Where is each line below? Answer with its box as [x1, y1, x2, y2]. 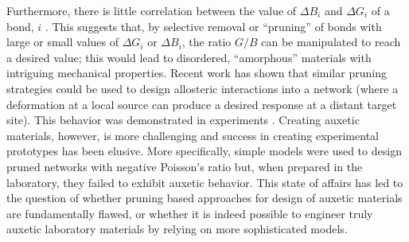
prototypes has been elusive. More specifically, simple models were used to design [6, 142, 402, 159]
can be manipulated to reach [261, 33, 401, 50]
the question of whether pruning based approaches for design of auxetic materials [6, 189, 403, 206]
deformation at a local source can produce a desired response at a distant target [6, 96, 397, 112]
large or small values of [6, 33, 119, 50]
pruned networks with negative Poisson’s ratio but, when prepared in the [6, 158, 363, 174]
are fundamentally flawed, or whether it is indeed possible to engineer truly [6, 205, 373, 221]
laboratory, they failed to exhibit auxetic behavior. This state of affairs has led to [6, 174, 403, 190]
